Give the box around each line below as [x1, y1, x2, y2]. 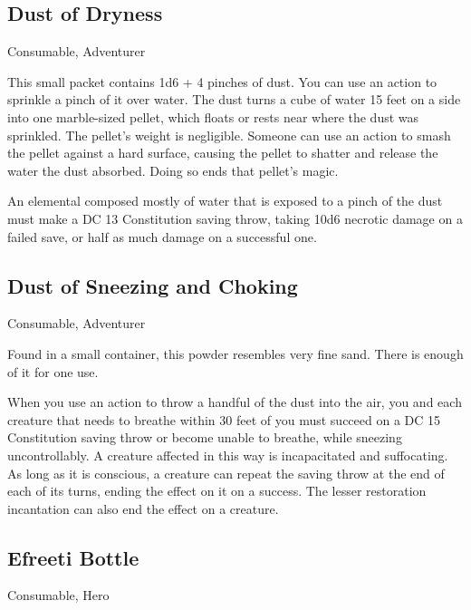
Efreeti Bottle [7, 543, 139, 571]
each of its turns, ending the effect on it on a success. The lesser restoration [7, 481, 427, 500]
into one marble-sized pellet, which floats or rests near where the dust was [7, 107, 419, 126]
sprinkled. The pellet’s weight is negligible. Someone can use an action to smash [7, 125, 451, 144]
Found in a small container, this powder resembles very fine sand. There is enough [7, 344, 464, 363]
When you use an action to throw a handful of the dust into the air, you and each [7, 392, 462, 412]
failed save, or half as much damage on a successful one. [7, 227, 317, 246]
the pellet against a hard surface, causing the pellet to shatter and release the [7, 143, 438, 162]
